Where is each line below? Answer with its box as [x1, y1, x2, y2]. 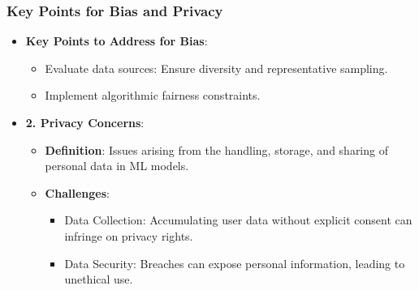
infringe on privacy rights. [64, 227, 193, 244]
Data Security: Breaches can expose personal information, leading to [64, 254, 405, 271]
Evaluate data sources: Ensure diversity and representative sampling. [45, 59, 388, 76]
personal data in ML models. [45, 157, 189, 174]
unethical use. [64, 271, 133, 288]
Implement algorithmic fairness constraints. [45, 87, 261, 104]
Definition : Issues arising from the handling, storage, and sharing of [45, 141, 388, 158]
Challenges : [45, 184, 110, 201]
